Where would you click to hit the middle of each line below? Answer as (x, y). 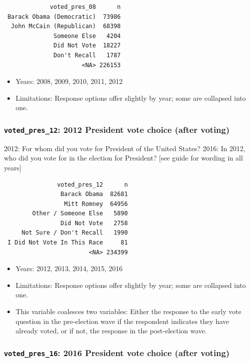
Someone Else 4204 (87, 36)
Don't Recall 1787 (87, 55)
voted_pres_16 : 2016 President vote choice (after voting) (117, 352)
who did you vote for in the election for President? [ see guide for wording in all (124, 158)
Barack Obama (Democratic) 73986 (64, 17)
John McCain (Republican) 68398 (66, 26)
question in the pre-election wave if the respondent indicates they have (122, 321)
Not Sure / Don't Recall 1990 (75, 233)
